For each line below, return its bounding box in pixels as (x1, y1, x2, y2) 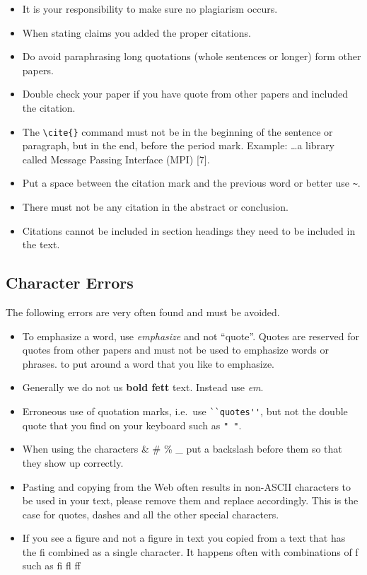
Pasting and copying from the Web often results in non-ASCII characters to (22, 479, 351, 494)
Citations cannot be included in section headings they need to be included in (22, 223, 356, 238)
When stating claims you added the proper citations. (22, 25, 251, 40)
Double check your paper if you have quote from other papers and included (22, 86, 348, 101)
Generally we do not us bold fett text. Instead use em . (22, 380, 264, 395)
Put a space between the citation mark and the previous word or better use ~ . (22, 175, 361, 190)
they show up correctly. (22, 455, 124, 470)
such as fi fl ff (22, 558, 81, 573)
